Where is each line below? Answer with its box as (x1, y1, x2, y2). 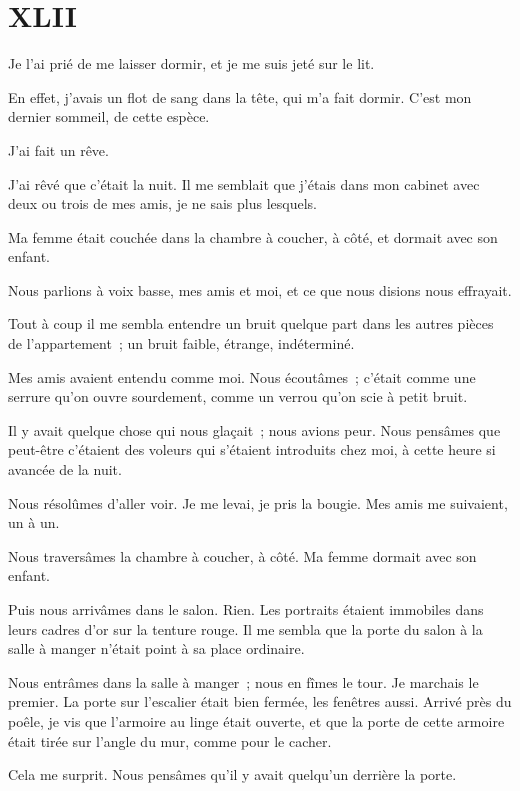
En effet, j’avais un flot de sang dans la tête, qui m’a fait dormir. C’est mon (8, 86, 472, 107)
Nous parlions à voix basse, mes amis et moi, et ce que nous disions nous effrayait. (8, 279, 512, 300)
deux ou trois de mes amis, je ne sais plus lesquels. (8, 193, 317, 214)
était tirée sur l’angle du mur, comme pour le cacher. (8, 730, 332, 751)
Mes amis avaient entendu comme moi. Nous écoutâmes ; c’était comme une (8, 366, 476, 387)
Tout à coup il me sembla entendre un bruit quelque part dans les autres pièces (8, 313, 494, 334)
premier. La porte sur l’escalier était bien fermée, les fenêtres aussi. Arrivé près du (8, 691, 512, 712)
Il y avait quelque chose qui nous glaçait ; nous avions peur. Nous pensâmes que (8, 419, 501, 440)
